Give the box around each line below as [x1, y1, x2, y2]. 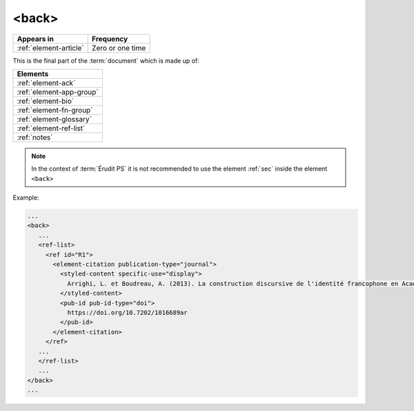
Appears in [17, 34, 55, 44]
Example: [12, 193, 39, 202]
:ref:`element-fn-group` [17, 105, 93, 115]
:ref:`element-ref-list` [17, 123, 86, 133]
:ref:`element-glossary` [17, 114, 92, 124]
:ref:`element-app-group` [17, 87, 99, 97]
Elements [17, 69, 49, 79]
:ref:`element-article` [17, 43, 84, 52]
